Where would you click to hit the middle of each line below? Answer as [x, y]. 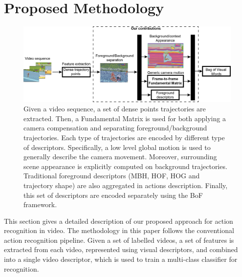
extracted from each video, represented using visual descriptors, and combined [121, 249]
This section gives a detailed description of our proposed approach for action [119, 221]
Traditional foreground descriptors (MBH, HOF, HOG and [112, 176]
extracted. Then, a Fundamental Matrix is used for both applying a [125, 118]
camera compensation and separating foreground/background [115, 128]
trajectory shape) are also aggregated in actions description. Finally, [126, 185]
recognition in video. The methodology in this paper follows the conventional [119, 230]
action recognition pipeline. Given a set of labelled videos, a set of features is [119, 240]
